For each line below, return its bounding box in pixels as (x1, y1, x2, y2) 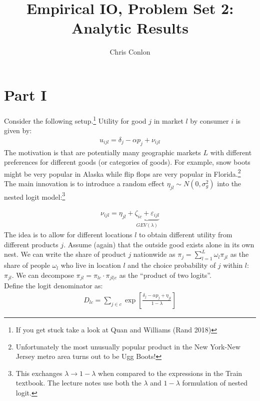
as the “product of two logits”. (119, 269, 211, 280)
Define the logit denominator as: (4, 280, 103, 291)
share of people (4, 260, 50, 270)
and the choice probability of (127, 260, 216, 270)
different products (4, 239, 58, 249)
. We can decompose (11, 269, 74, 280)
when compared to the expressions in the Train (98, 367, 242, 378)
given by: (4, 125, 32, 136)
